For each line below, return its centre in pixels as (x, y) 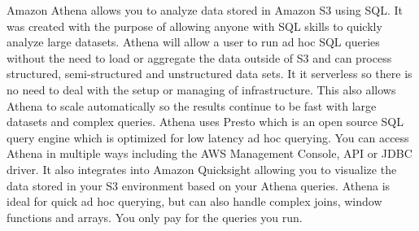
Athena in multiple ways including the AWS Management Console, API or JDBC (209, 153)
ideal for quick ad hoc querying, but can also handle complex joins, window (194, 201)
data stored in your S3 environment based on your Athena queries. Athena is (199, 185)
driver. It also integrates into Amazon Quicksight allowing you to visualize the (202, 169)
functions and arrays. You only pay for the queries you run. (155, 217)
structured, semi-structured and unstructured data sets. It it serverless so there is (209, 74)
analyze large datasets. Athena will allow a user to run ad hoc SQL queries (193, 42)
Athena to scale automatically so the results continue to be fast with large (192, 105)
